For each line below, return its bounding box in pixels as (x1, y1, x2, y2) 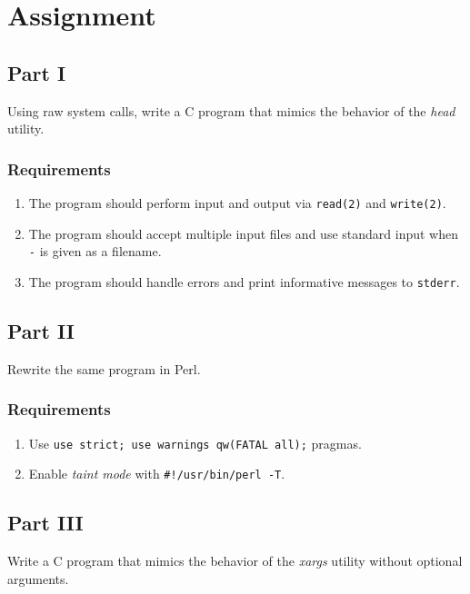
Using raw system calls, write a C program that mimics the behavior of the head (7, 101, 455, 120)
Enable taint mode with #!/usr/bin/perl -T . (28, 464, 285, 483)
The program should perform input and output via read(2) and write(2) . (28, 193, 446, 212)
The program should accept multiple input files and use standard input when (28, 223, 458, 243)
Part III (7, 509, 84, 537)
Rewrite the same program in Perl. (7, 359, 201, 378)
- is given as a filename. (28, 242, 162, 261)
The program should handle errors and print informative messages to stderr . (28, 272, 460, 291)
